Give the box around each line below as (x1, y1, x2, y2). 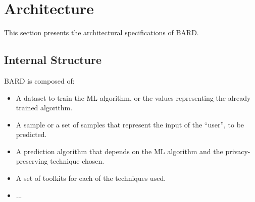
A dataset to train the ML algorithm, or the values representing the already (16, 92, 251, 103)
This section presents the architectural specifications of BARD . (4, 27, 199, 38)
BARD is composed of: (4, 75, 75, 86)
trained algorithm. (16, 102, 73, 113)
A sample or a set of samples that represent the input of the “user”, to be (16, 119, 244, 129)
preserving (16, 156, 48, 166)
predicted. (16, 129, 47, 140)
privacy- (225, 146, 250, 156)
